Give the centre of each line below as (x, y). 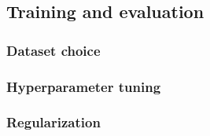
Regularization (53, 122)
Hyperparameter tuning (84, 86)
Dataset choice (53, 50)
